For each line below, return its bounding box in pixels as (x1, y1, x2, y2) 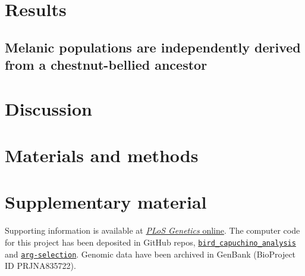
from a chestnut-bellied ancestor (5, 55, 207, 74)
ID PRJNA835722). (5, 259, 76, 272)
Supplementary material (5, 190, 207, 214)
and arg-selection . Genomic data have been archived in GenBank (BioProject (5, 247, 296, 260)
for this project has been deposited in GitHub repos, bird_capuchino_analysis (5, 236, 296, 249)
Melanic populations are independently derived (5, 38, 301, 56)
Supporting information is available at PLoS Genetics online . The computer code (5, 224, 300, 237)
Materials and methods (5, 143, 199, 168)
